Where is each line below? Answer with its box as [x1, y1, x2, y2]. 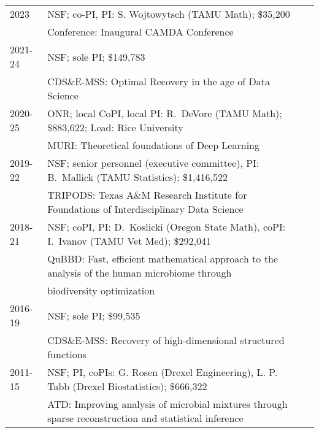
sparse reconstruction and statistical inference [47, 411, 244, 425]
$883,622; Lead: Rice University [47, 120, 183, 134]
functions [47, 347, 86, 361]
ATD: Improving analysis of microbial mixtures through [47, 397, 288, 411]
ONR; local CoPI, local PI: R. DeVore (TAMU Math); [47, 106, 282, 120]
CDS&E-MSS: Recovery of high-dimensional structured [47, 333, 285, 347]
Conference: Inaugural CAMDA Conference [47, 25, 234, 39]
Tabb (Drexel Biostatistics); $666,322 [47, 379, 207, 393]
